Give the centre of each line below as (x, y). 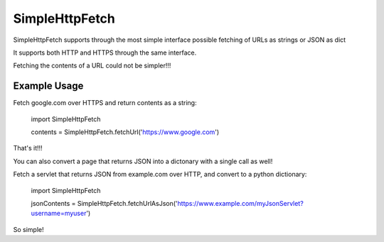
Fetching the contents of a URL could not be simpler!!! (92, 66)
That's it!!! (28, 148)
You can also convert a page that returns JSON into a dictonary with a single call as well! (143, 161)
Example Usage (48, 86)
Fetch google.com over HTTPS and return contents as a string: (105, 103)
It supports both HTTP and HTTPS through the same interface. (105, 53)
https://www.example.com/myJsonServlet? (240, 203)
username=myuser (59, 214)
